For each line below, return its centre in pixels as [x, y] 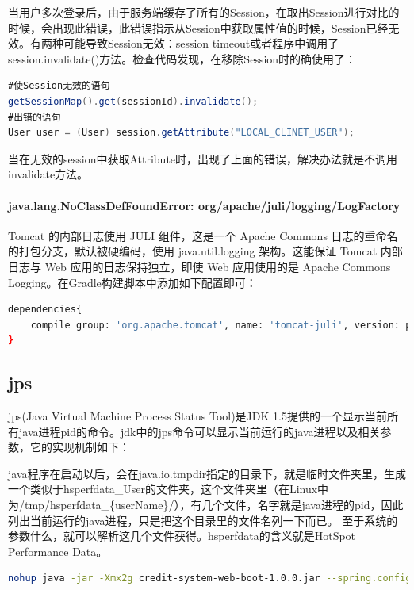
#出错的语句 [34, 117]
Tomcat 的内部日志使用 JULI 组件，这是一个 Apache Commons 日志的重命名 [203, 235]
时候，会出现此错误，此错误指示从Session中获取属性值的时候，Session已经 [198, 27]
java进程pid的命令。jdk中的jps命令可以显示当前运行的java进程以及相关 [199, 431]
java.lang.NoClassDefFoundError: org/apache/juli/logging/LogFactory [204, 205]
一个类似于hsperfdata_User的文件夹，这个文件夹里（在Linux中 [169, 489]
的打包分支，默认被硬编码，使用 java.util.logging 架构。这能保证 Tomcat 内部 [205, 251]
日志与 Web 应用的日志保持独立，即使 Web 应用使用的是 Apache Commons [199, 266]
